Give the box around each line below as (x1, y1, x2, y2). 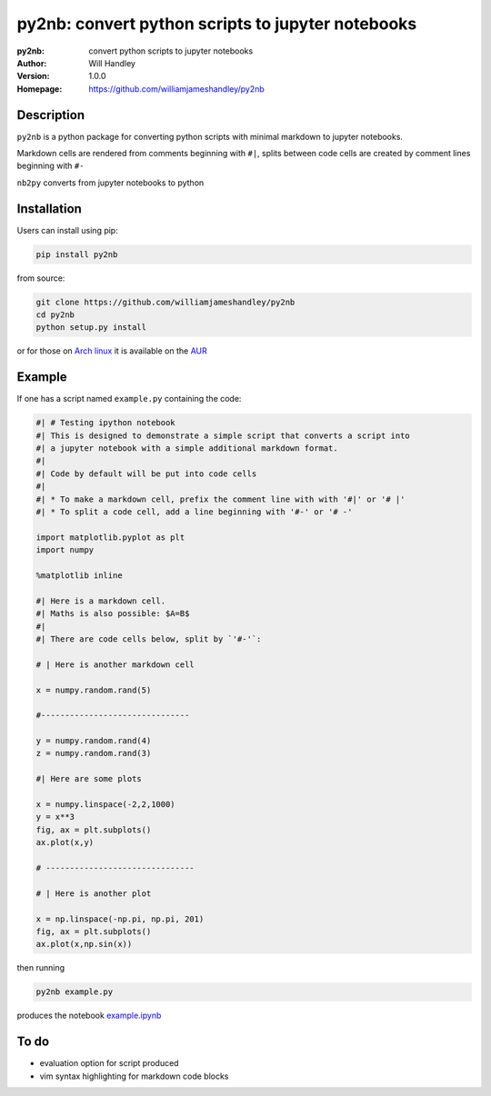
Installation (16, 201, 82, 216)
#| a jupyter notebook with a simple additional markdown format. (35, 443, 338, 453)
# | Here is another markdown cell (35, 659, 195, 670)
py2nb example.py (35, 987, 114, 997)
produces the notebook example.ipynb (16, 1010, 162, 1021)
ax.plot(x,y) (35, 837, 95, 848)
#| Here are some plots (35, 773, 143, 784)
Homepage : (16, 83, 63, 95)
